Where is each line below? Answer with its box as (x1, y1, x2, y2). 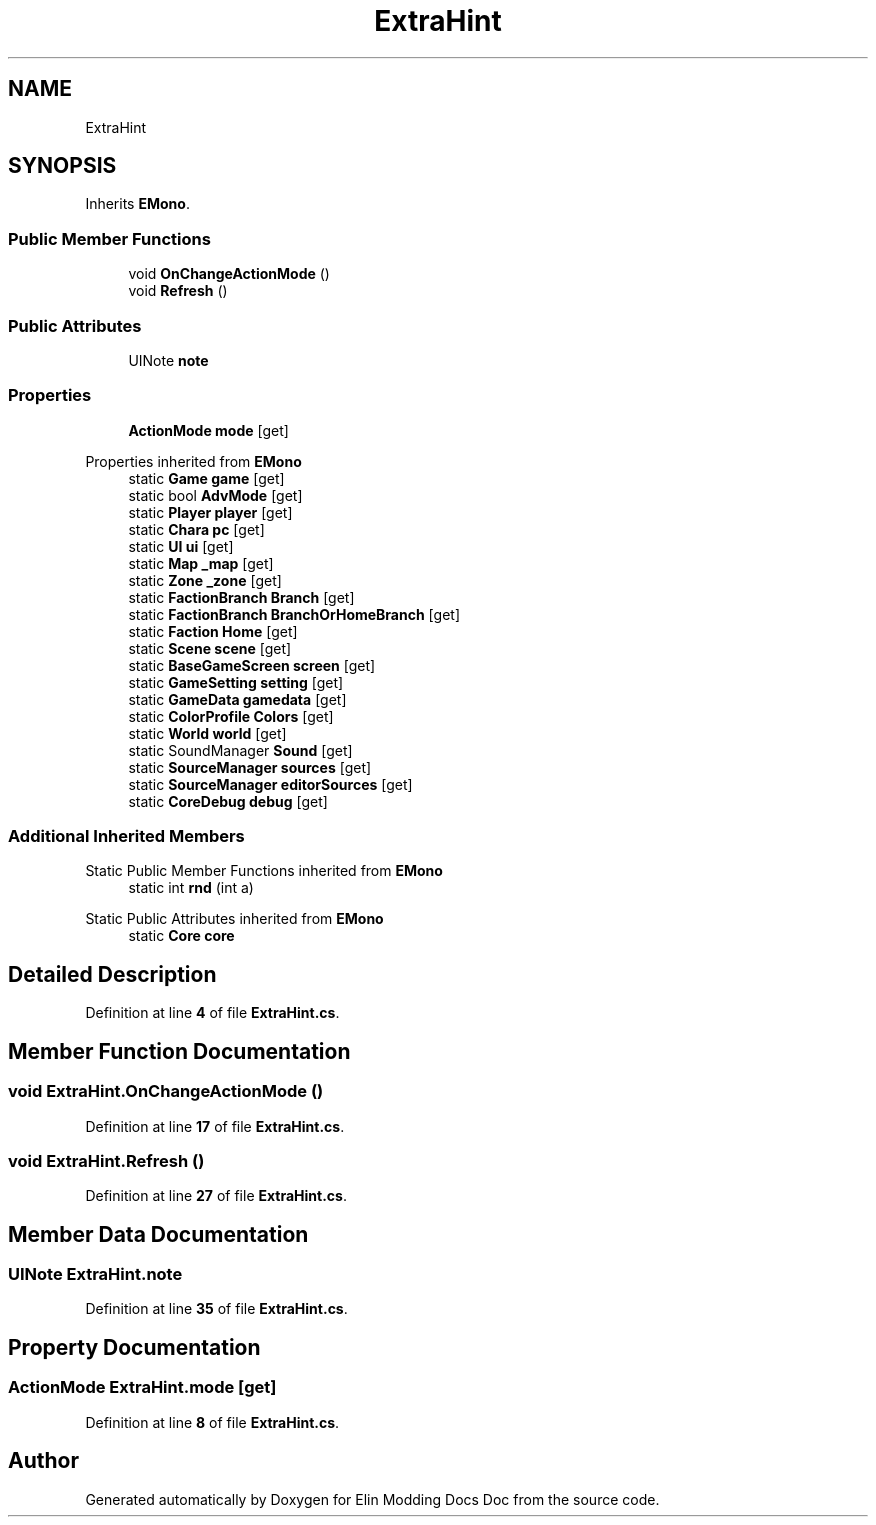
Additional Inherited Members (8, 826, 245, 847)
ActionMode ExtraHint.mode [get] (8, 1377, 277, 1398)
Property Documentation (8, 1334, 261, 1360)
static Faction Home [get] (128, 622, 298, 640)
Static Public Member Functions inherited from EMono (85, 862, 443, 880)
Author (8, 1448, 79, 1474)
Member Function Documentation (8, 1038, 351, 1064)
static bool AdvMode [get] (128, 486, 303, 504)
